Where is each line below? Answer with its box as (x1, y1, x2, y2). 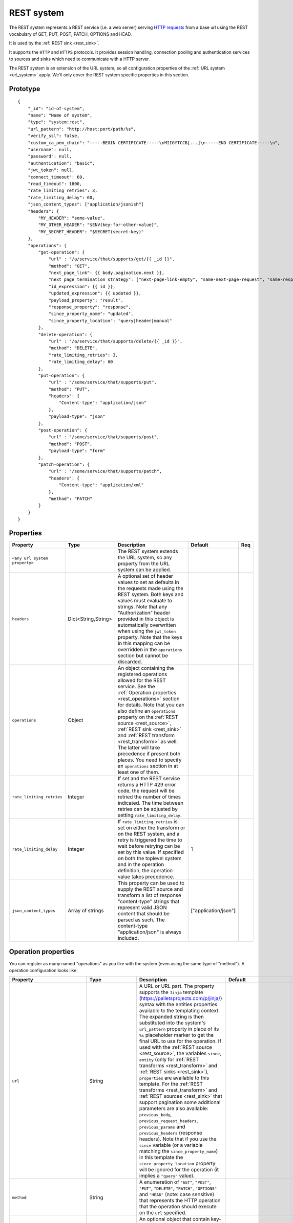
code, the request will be (117, 788, 175, 794)
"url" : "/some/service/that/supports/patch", (48, 469, 162, 474)
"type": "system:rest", (27, 119, 85, 125)
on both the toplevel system (117, 855, 182, 862)
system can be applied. (117, 566, 171, 573)
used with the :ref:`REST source (139, 1044, 212, 1051)
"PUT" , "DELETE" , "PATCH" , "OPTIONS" (139, 1185, 217, 1192)
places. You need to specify (117, 756, 182, 763)
